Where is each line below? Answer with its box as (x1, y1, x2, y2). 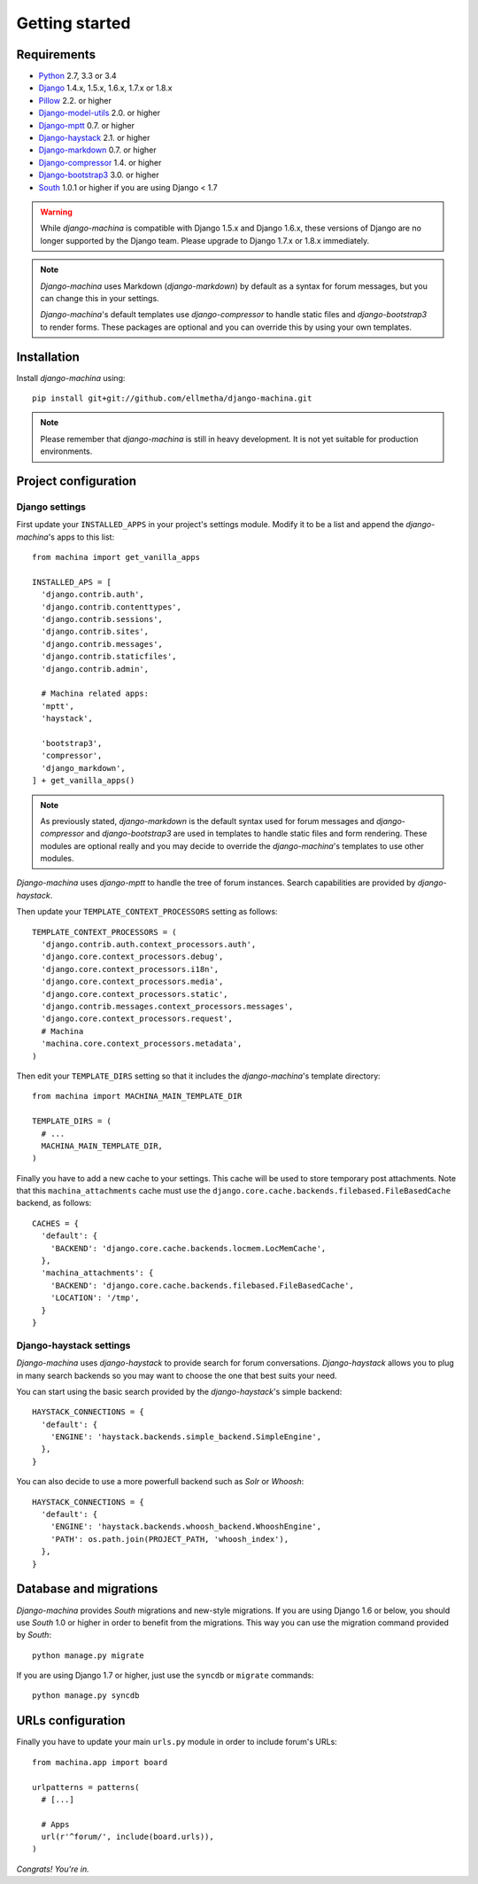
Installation (16, 349, 80, 364)
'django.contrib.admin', (41, 664, 150, 673)
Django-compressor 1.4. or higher (38, 157, 162, 167)
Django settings (16, 501, 87, 513)
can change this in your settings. (40, 292, 159, 303)
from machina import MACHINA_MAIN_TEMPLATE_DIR (32, 1091, 243, 1102)
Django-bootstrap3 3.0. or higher (38, 169, 159, 181)
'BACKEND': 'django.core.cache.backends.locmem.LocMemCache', (50, 1243, 327, 1253)
